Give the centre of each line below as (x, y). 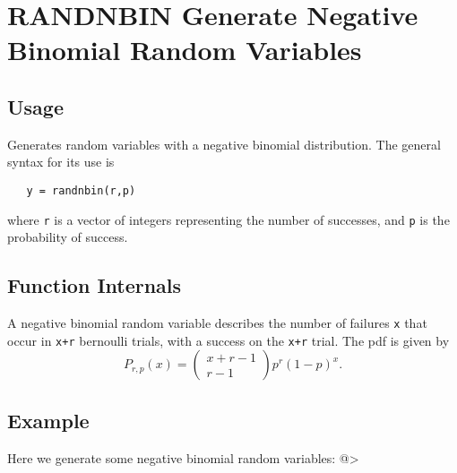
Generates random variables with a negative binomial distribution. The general (224, 144)
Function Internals (95, 285)
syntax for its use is (61, 162)
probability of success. (68, 237)
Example (48, 420)
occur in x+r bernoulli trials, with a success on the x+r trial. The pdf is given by (228, 340)
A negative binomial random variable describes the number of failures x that (217, 323)
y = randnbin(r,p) (81, 190)
